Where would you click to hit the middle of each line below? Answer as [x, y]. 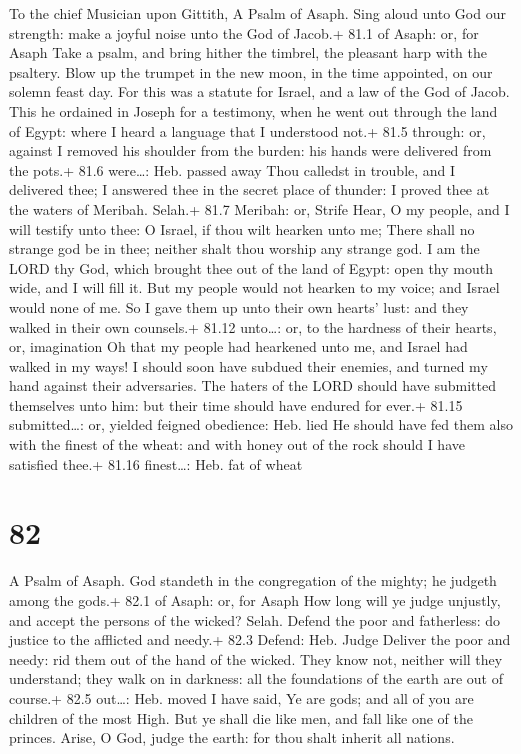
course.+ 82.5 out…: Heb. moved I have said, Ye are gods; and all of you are [241, 697]
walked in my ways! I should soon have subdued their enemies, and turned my [248, 365]
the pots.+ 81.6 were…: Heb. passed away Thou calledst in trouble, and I [232, 169]
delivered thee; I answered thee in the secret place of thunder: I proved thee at [249, 189]
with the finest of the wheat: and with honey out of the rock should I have [237, 444]
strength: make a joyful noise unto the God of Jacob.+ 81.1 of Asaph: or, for [244, 32]
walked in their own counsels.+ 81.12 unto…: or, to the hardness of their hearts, [253, 326]
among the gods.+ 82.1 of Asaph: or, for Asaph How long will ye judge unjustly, [255, 599]
